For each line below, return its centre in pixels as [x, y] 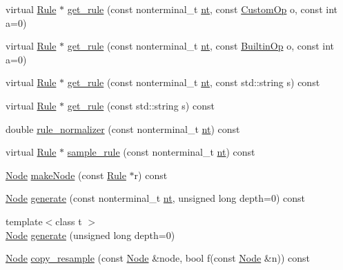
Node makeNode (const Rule [66, 175]
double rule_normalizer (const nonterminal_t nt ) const [123, 128]
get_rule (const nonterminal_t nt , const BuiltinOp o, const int [201, 46]
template [24, 221]
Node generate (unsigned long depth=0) [90, 235]
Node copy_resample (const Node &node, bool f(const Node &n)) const [158, 258]
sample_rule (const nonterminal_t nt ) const [161, 152]
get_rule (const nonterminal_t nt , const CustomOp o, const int [202, 9]
